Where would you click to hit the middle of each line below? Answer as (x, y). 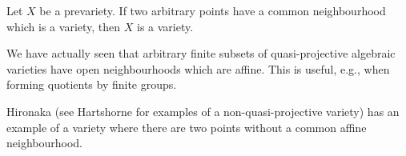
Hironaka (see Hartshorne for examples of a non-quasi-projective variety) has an (203, 111)
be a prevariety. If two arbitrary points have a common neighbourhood (213, 10)
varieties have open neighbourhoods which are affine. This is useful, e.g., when (198, 68)
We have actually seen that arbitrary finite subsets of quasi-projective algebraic (201, 53)
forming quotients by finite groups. (92, 84)
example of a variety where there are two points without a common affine (187, 127)
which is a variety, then (64, 26)
